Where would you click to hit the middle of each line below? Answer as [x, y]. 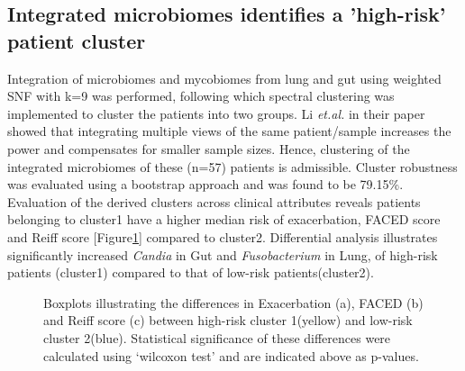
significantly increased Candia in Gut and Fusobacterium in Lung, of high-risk [223, 254]
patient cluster [77, 40]
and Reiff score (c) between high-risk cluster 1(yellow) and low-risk [228, 320]
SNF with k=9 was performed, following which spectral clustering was [201, 96]
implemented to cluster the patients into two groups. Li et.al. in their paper [216, 113]
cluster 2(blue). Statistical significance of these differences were [217, 337]
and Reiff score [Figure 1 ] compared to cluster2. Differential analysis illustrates [223, 236]
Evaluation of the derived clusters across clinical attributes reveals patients [214, 201]
